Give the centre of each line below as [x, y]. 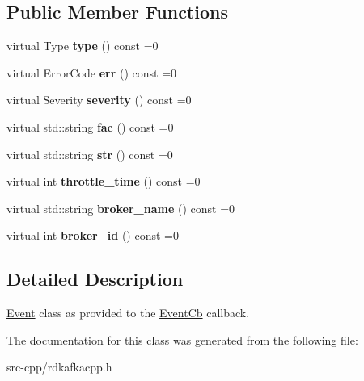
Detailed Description [95, 279]
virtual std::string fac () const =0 [90, 126]
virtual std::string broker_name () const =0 [121, 208]
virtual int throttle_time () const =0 [104, 181]
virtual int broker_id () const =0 [93, 235]
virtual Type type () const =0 [83, 46]
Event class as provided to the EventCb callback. [128, 313]
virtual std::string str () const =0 [90, 154]
